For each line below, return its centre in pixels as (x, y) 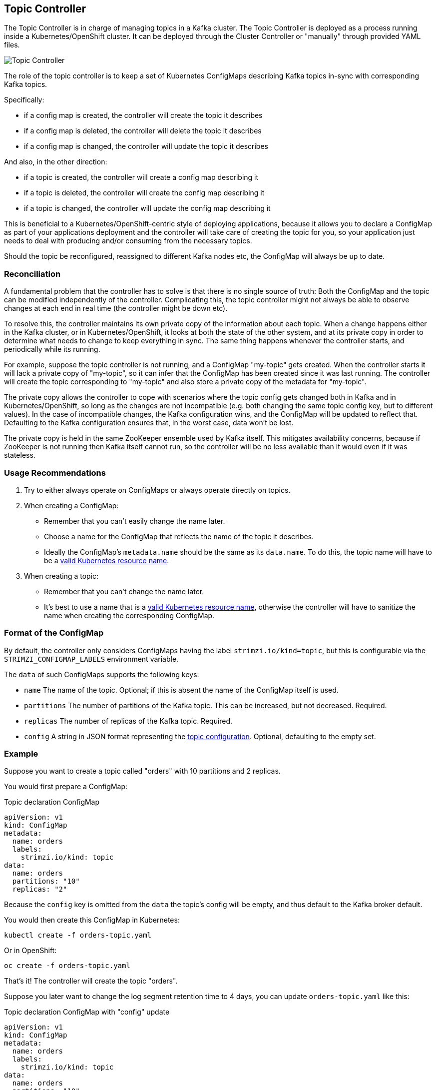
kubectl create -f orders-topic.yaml (78, 935)
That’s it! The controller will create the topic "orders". (91, 981)
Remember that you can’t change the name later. (124, 591)
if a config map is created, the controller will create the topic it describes (143, 115)
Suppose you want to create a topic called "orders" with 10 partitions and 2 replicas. (142, 771)
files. (12, 45)
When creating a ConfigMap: (71, 505)
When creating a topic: (61, 576)
